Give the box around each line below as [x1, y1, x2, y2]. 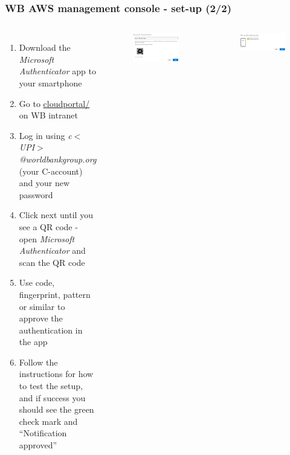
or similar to [19, 300, 65, 312]
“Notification [19, 427, 67, 439]
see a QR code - [19, 220, 78, 233]
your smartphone [19, 77, 82, 89]
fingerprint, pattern [19, 288, 91, 300]
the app [19, 335, 48, 348]
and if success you [19, 391, 86, 404]
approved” [19, 439, 57, 451]
